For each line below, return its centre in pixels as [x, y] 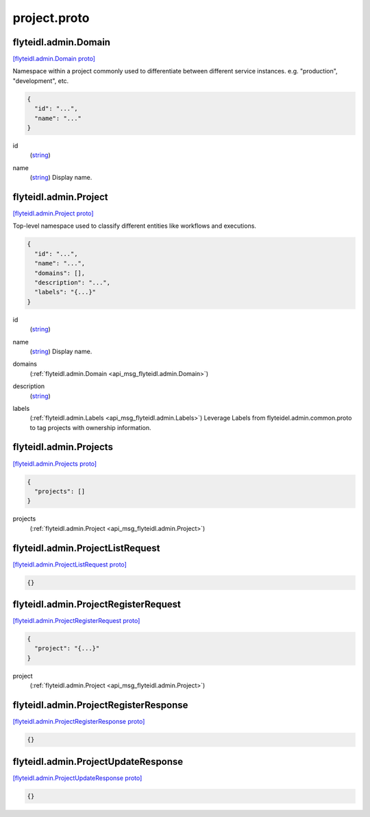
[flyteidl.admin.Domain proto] [54, 59]
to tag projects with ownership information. [90, 427]
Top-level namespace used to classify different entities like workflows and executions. [135, 226]
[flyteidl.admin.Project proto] [53, 213]
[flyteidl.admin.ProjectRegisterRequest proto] [76, 621]
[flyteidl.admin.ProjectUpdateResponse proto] [77, 778]
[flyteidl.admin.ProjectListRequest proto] [70, 564]
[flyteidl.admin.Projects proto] [55, 464]
